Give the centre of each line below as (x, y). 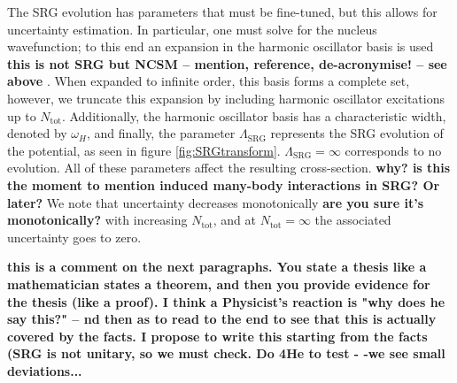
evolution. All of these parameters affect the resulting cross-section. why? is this (229, 168)
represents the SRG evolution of (357, 133)
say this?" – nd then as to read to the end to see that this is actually (222, 319)
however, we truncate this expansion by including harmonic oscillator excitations (226, 98)
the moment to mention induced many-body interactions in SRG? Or (224, 184)
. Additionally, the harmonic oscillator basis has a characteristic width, (254, 115)
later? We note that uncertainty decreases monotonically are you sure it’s (216, 202)
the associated (353, 220)
